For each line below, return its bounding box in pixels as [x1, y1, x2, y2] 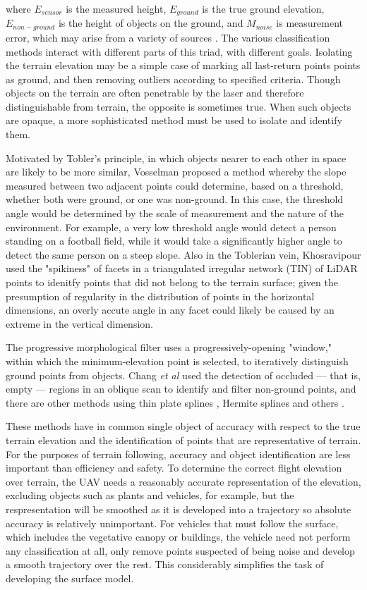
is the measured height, [66, 1, 167, 16]
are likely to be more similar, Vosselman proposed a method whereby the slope [6, 164, 347, 179]
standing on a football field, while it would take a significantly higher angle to [6, 233, 342, 248]
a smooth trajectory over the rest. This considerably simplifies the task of [6, 557, 324, 572]
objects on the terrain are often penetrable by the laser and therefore [6, 85, 304, 100]
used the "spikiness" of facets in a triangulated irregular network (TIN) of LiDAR [6, 261, 358, 276]
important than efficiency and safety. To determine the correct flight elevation [6, 460, 342, 475]
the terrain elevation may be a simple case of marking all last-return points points [6, 58, 361, 73]
